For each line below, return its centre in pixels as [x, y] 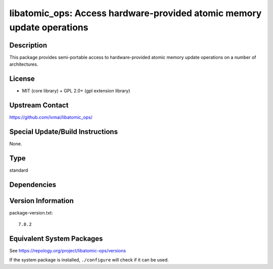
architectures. [24, 64]
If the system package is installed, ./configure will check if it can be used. [89, 260]
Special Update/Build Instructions [64, 131]
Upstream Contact [39, 105]
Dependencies [33, 184]
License [22, 79]
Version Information [41, 201]
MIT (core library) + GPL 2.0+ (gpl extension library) [76, 91]
